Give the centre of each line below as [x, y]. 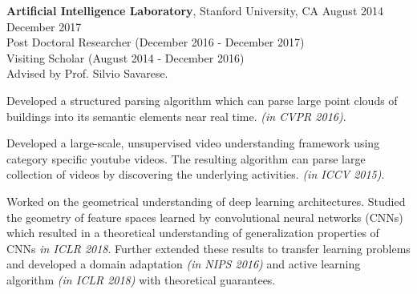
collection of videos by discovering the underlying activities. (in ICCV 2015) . [196, 174]
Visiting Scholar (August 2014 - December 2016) [126, 57]
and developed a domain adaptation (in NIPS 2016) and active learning [184, 264]
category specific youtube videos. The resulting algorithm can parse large [186, 158]
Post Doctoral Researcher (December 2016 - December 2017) [156, 42]
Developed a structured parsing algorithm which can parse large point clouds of [202, 100]
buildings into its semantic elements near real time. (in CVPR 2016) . [176, 116]
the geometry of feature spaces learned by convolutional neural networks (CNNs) [205, 217]
